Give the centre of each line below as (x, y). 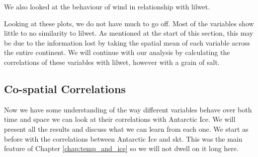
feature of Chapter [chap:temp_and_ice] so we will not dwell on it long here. (121, 148)
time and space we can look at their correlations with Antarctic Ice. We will (120, 119)
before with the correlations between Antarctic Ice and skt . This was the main (123, 138)
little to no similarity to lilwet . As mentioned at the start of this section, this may (129, 33)
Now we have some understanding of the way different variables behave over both (128, 109)
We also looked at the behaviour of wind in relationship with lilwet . (107, 6)
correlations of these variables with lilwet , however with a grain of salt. (112, 62)
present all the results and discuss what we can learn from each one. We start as (126, 129)
